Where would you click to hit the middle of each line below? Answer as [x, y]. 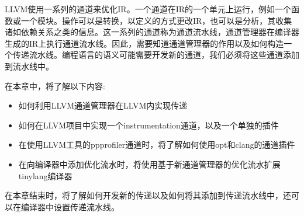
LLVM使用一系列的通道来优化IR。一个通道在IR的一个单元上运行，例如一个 [148, 9]
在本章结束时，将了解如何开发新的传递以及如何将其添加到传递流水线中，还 [148, 195]
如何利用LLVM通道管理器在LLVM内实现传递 [103, 105]
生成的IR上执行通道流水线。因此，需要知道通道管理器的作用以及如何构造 [144, 43]
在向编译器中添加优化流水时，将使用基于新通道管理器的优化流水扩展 [149, 164]
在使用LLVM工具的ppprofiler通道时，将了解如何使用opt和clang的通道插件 [157, 144]
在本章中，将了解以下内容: [55, 86]
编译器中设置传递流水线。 [70, 206]
